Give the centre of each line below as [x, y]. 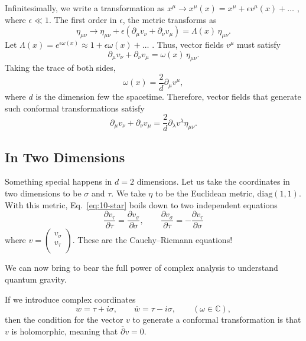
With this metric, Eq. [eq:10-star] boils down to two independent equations [141, 204]
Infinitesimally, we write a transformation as [85, 8]
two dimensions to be [43, 193]
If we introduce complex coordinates [70, 299]
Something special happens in [58, 181]
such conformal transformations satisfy [75, 108]
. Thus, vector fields [188, 44]
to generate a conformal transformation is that [217, 319]
